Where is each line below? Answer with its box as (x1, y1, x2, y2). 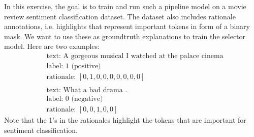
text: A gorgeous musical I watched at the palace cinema (46, 52, 224, 60)
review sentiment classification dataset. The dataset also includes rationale (4, 11, 236, 21)
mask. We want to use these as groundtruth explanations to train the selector (4, 31, 246, 41)
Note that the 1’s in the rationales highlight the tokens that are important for (4, 115, 246, 125)
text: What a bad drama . (46, 87, 128, 94)
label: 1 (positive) (46, 63, 101, 70)
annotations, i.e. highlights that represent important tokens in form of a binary (4, 21, 250, 32)
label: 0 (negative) (46, 95, 103, 103)
